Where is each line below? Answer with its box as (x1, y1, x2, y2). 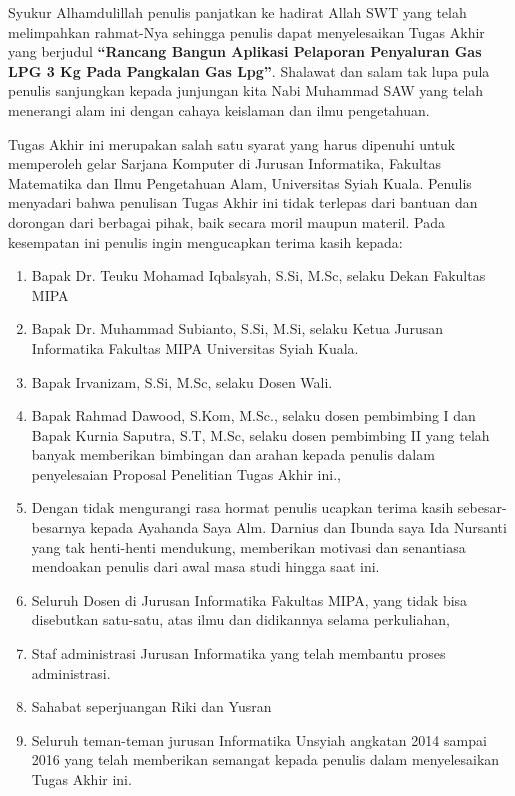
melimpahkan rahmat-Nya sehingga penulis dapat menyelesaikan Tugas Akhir (8, 21, 485, 42)
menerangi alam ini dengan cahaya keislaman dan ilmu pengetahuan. (8, 99, 430, 120)
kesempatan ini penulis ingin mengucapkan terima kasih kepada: (8, 231, 403, 252)
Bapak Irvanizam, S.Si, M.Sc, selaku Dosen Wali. (31, 371, 333, 392)
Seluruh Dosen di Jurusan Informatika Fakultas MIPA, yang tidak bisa (31, 589, 468, 610)
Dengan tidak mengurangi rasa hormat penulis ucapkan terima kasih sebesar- (31, 497, 507, 518)
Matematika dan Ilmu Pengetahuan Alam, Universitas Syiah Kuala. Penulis (8, 172, 472, 193)
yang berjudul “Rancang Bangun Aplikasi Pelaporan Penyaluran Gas (8, 41, 482, 62)
